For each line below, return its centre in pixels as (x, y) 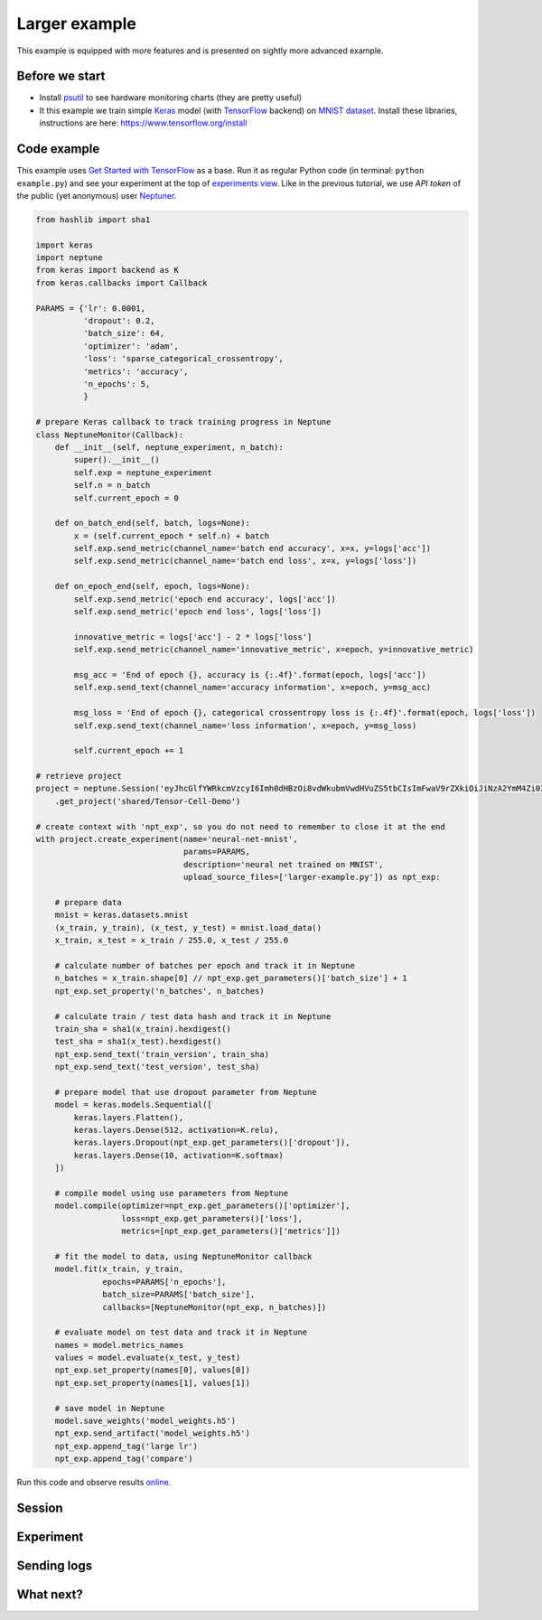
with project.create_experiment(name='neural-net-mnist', (167, 839)
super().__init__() (117, 460)
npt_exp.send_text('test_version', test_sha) (157, 1067)
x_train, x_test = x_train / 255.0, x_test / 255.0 (172, 941)
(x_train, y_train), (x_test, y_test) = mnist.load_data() (188, 927)
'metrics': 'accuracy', (135, 371)
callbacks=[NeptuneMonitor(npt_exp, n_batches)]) (215, 1307)
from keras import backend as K (107, 270)
